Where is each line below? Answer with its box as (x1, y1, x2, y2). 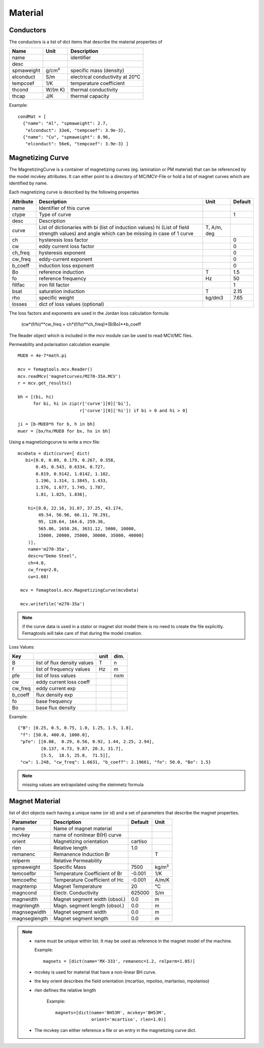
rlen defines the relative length (34, 987, 96, 993)
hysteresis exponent (39, 249, 86, 256)
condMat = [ (18, 114, 46, 119)
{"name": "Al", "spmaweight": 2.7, (22, 120, 109, 126)
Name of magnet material (53, 825, 112, 832)
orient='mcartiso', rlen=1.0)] (91, 1017, 166, 1022)
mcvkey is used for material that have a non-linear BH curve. (34, 969, 156, 975)
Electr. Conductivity (53, 889, 99, 896)
